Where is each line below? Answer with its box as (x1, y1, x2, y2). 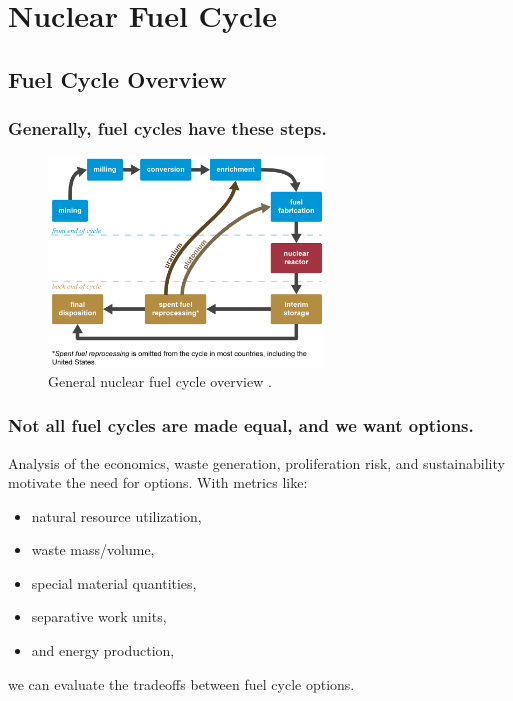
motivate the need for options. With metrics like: (8, 472, 308, 493)
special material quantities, (31, 572, 197, 593)
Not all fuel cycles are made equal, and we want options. (8, 413, 474, 438)
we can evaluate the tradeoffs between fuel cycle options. (8, 673, 355, 694)
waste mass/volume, (31, 539, 155, 560)
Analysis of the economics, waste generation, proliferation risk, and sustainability (8, 452, 505, 473)
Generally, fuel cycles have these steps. (8, 116, 327, 141)
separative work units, (31, 606, 167, 627)
